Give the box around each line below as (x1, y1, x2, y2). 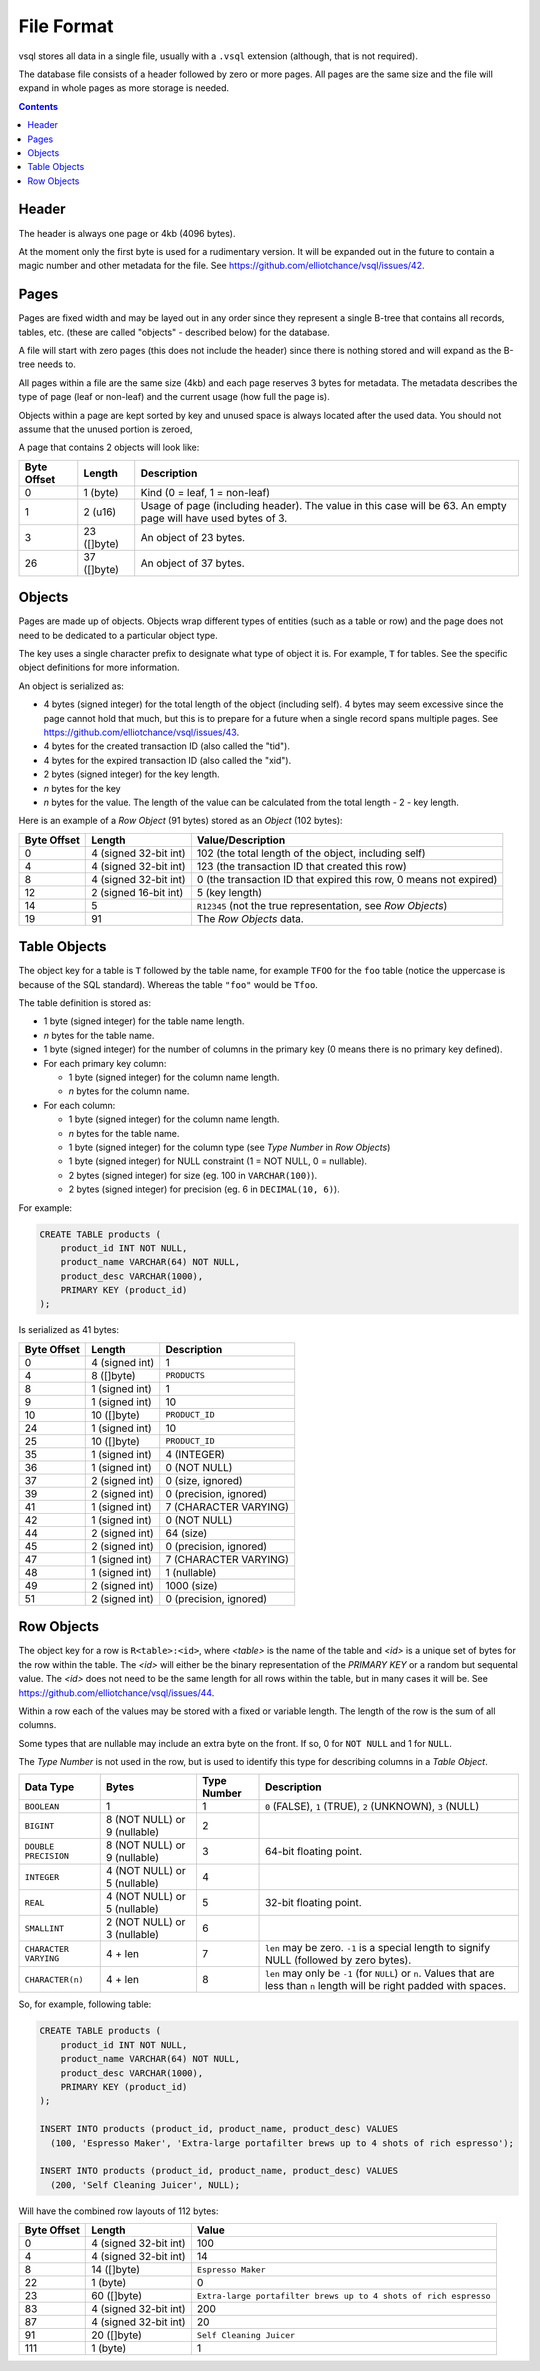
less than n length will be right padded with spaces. (265, 1979, 507, 1993)
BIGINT (24, 1820, 55, 1831)
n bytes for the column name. (68, 1085, 190, 1097)
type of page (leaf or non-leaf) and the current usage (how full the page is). (18, 391, 330, 403)
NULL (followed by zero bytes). (265, 1953, 412, 1967)
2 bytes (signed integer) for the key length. (43, 768, 220, 780)
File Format (18, 15, 114, 37)
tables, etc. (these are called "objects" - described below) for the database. (18, 326, 330, 338)
